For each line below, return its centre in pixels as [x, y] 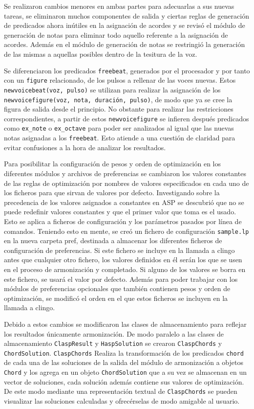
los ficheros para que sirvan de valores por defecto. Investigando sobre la [112, 193]
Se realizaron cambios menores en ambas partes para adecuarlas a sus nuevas [119, 6]
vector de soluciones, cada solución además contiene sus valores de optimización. [124, 381]
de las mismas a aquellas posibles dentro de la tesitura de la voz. [101, 54]
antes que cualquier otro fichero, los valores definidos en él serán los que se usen [123, 260]
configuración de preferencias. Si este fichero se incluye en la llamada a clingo [119, 250]
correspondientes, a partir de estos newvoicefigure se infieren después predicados [127, 118]
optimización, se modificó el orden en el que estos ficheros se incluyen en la [116, 298]
